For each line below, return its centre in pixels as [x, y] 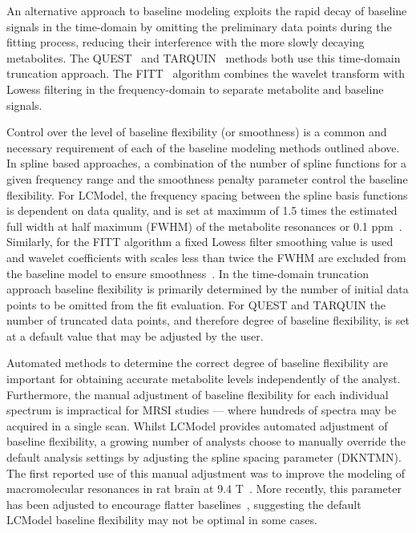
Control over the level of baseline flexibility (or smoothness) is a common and [197, 132]
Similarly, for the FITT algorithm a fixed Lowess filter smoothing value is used [200, 242]
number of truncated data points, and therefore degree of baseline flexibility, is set [208, 320]
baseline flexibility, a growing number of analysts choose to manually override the [206, 441]
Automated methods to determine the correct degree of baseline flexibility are [197, 363]
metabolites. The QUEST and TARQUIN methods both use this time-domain [204, 57]
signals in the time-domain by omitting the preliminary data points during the [199, 26]
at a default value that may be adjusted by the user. [135, 335]
